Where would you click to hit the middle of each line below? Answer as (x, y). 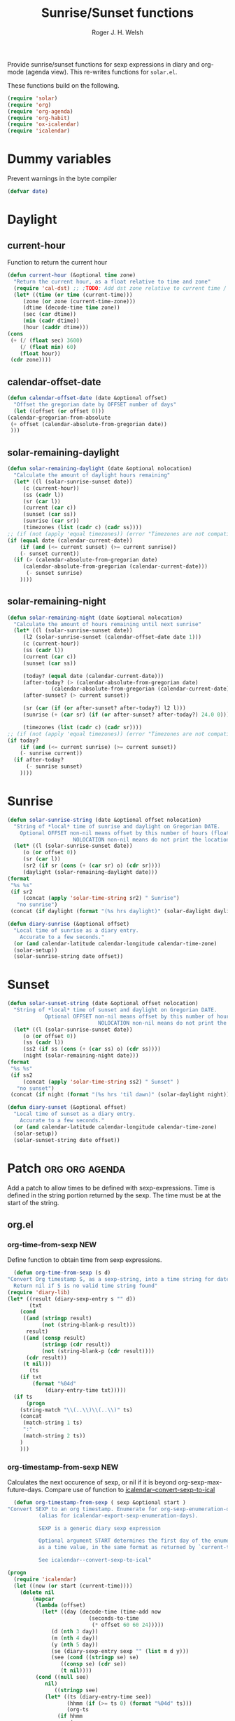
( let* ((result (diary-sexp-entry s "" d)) (72, 1299)
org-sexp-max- (200, 1482)
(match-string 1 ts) (52, 1423)
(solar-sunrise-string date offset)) (69, 957)
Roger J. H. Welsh (117, 32)
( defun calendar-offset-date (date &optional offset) (87, 398)
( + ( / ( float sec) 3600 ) (46, 340)
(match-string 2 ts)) (54, 1436)
